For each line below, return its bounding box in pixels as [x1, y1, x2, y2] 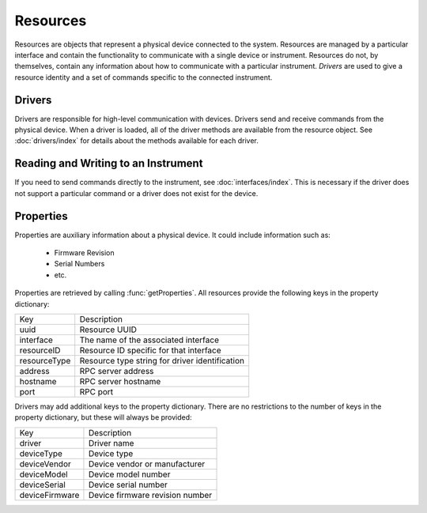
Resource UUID [79, 324, 138, 335]
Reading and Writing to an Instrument [14, 157, 203, 170]
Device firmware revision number [88, 489, 213, 500]
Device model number [88, 469, 171, 480]
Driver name [88, 437, 134, 448]
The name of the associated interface [79, 334, 219, 345]
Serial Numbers [54, 259, 105, 269]
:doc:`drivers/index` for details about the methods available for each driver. [14, 136, 259, 145]
